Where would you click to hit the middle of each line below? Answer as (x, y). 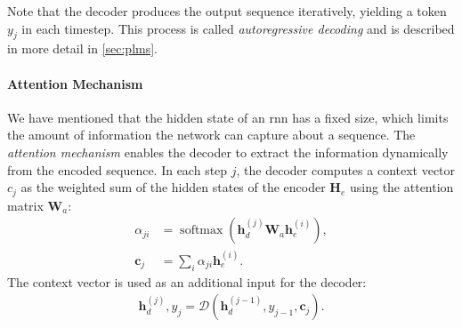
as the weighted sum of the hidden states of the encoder (173, 187)
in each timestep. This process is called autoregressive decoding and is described (238, 28)
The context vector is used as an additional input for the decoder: (187, 281)
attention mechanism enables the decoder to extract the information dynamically (228, 152)
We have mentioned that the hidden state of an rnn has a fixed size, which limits (228, 117)
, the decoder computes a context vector (346, 169)
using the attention (401, 187)
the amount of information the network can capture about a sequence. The (211, 135)
